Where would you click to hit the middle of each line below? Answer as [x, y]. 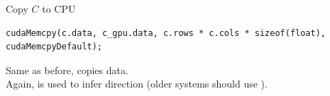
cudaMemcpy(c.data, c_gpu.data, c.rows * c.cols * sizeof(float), [166, 33]
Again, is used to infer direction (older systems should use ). [137, 84]
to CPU [59, 8]
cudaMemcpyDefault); [54, 47]
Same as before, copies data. [67, 70]
